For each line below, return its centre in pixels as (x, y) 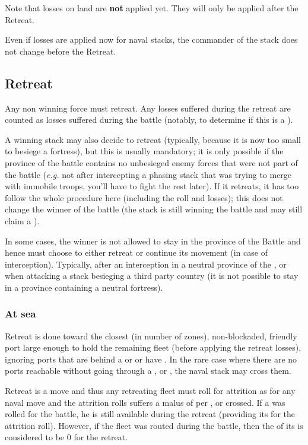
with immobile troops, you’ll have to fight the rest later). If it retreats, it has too (152, 186)
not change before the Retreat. (61, 51)
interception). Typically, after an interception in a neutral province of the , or (146, 264)
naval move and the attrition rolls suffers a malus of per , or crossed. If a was (145, 402)
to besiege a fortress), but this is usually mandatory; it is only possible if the (144, 151)
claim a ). (22, 220)
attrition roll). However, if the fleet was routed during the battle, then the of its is (154, 425)
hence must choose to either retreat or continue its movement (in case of (136, 252)
